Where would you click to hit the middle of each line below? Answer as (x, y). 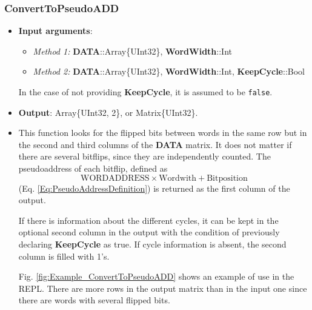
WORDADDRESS (115, 178)
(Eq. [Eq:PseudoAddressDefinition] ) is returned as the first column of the (154, 188)
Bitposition (227, 178)
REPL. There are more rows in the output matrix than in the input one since (163, 288)
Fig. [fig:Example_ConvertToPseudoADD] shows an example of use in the (156, 276)
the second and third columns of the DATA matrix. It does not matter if (155, 144)
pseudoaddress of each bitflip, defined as (93, 168)
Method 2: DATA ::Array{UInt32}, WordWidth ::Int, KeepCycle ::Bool (169, 71)
